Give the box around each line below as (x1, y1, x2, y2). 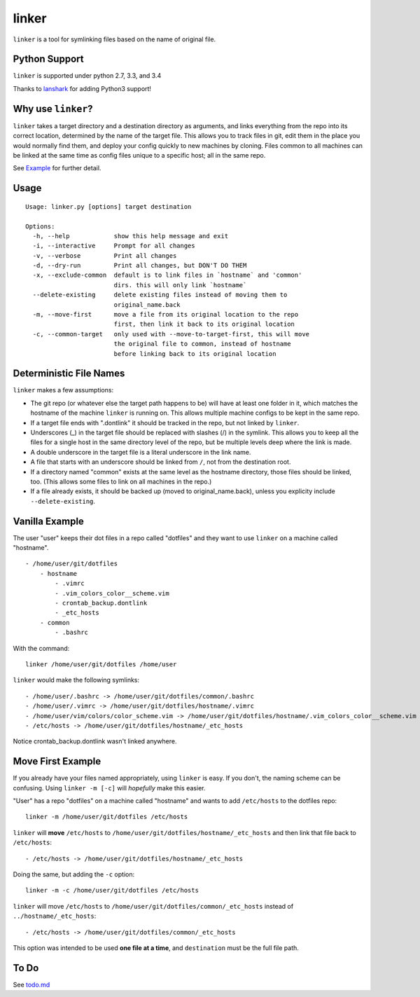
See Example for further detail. (13, 164, 101, 172)
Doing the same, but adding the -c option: (13, 869, 135, 879)
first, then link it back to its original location (113, 320, 295, 329)
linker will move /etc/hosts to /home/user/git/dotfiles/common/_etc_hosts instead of (13, 902, 294, 910)
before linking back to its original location (113, 350, 276, 357)
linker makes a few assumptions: (13, 386, 114, 394)
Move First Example (13, 755, 101, 767)
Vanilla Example (13, 515, 84, 527)
